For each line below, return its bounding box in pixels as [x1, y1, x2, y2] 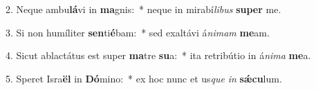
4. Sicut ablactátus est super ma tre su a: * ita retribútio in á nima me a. [6, 48, 311, 63]
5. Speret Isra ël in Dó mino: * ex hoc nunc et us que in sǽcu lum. [6, 71, 282, 85]
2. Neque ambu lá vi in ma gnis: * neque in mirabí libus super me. [6, 2, 281, 16]
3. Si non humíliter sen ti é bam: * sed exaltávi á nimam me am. [6, 25, 270, 39]
